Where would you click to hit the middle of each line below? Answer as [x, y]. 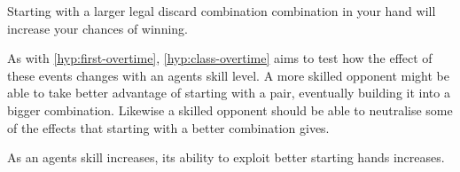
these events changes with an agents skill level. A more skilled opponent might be [228, 75]
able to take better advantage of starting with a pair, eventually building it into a [229, 93]
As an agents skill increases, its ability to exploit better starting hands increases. [226, 157]
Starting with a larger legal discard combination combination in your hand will [222, 11]
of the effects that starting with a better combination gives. [168, 127]
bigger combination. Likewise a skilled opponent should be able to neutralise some [230, 109]
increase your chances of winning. [98, 28]
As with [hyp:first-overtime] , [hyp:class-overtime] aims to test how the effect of [220, 58]
